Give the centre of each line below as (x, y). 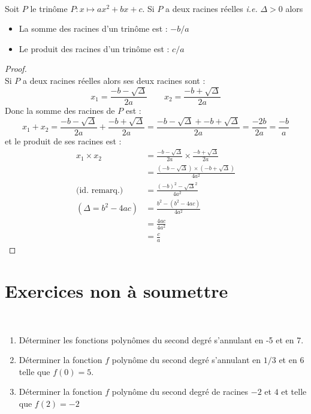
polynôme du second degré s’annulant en (186, 360)
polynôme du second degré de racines (180, 392)
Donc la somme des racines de (60, 111)
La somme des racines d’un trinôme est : (93, 28)
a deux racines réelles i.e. (212, 8)
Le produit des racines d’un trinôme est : (94, 48)
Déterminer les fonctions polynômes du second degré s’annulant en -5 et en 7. (161, 339)
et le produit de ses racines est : (63, 140)
